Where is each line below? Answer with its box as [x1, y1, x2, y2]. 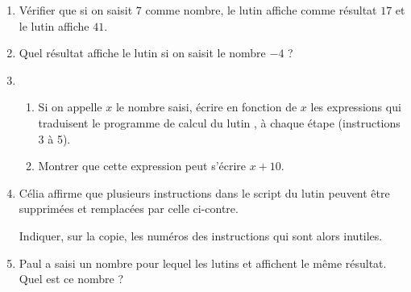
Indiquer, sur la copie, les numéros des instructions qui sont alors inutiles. [19, 227, 383, 244]
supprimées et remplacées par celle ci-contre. [19, 200, 239, 217]
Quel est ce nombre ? [19, 270, 123, 287]
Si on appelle [38, 98, 102, 115]
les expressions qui [310, 98, 401, 115]
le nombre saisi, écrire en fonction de [115, 98, 297, 115]
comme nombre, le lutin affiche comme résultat [145, 2, 377, 18]
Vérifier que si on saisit [19, 2, 133, 18]
